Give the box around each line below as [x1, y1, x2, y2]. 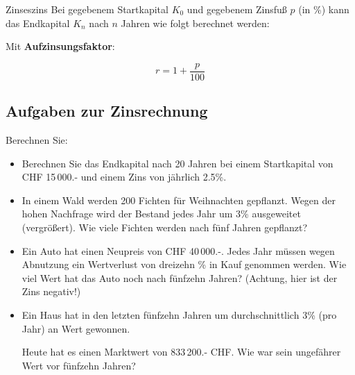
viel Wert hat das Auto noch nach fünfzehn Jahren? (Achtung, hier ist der [21, 270, 338, 285]
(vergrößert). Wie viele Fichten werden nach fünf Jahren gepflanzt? [21, 220, 308, 235]
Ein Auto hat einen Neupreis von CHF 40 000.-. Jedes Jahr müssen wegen [21, 243, 335, 258]
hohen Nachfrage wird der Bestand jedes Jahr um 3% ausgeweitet [21, 206, 301, 221]
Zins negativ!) [21, 284, 81, 299]
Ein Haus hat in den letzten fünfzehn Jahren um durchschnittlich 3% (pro [21, 307, 337, 322]
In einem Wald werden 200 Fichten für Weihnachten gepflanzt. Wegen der [21, 192, 336, 207]
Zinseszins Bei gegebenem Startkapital [6, 2, 168, 16]
